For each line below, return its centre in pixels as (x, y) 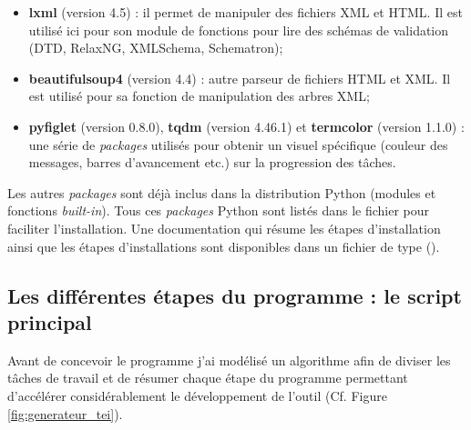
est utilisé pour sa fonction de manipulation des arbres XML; (199, 96)
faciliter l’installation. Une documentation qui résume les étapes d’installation (224, 228)
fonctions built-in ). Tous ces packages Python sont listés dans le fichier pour (219, 210)
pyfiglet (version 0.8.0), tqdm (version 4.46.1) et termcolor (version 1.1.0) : (246, 126)
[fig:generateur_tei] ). (65, 413)
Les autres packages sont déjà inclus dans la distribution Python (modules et (222, 192)
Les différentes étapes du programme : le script (235, 295)
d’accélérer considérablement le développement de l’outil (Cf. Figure (197, 395)
